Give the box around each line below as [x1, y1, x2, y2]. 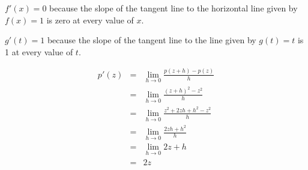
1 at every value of [5, 45, 73, 58]
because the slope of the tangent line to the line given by [47, 34, 256, 46]
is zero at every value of [46, 13, 134, 26]
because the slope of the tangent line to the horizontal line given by [49, 2, 298, 14]
